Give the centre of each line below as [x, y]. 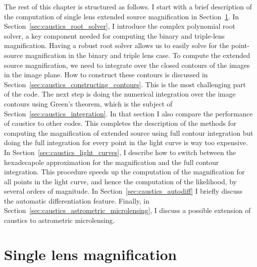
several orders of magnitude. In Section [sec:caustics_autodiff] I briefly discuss [123, 191]
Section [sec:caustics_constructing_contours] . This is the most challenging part [125, 84]
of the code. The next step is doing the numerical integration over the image [120, 94]
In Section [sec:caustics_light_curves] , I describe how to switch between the [120, 152]
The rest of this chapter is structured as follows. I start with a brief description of [128, 6]
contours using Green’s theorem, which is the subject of [88, 103]
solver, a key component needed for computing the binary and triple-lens [114, 35]
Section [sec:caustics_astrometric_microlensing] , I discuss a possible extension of [127, 210]
